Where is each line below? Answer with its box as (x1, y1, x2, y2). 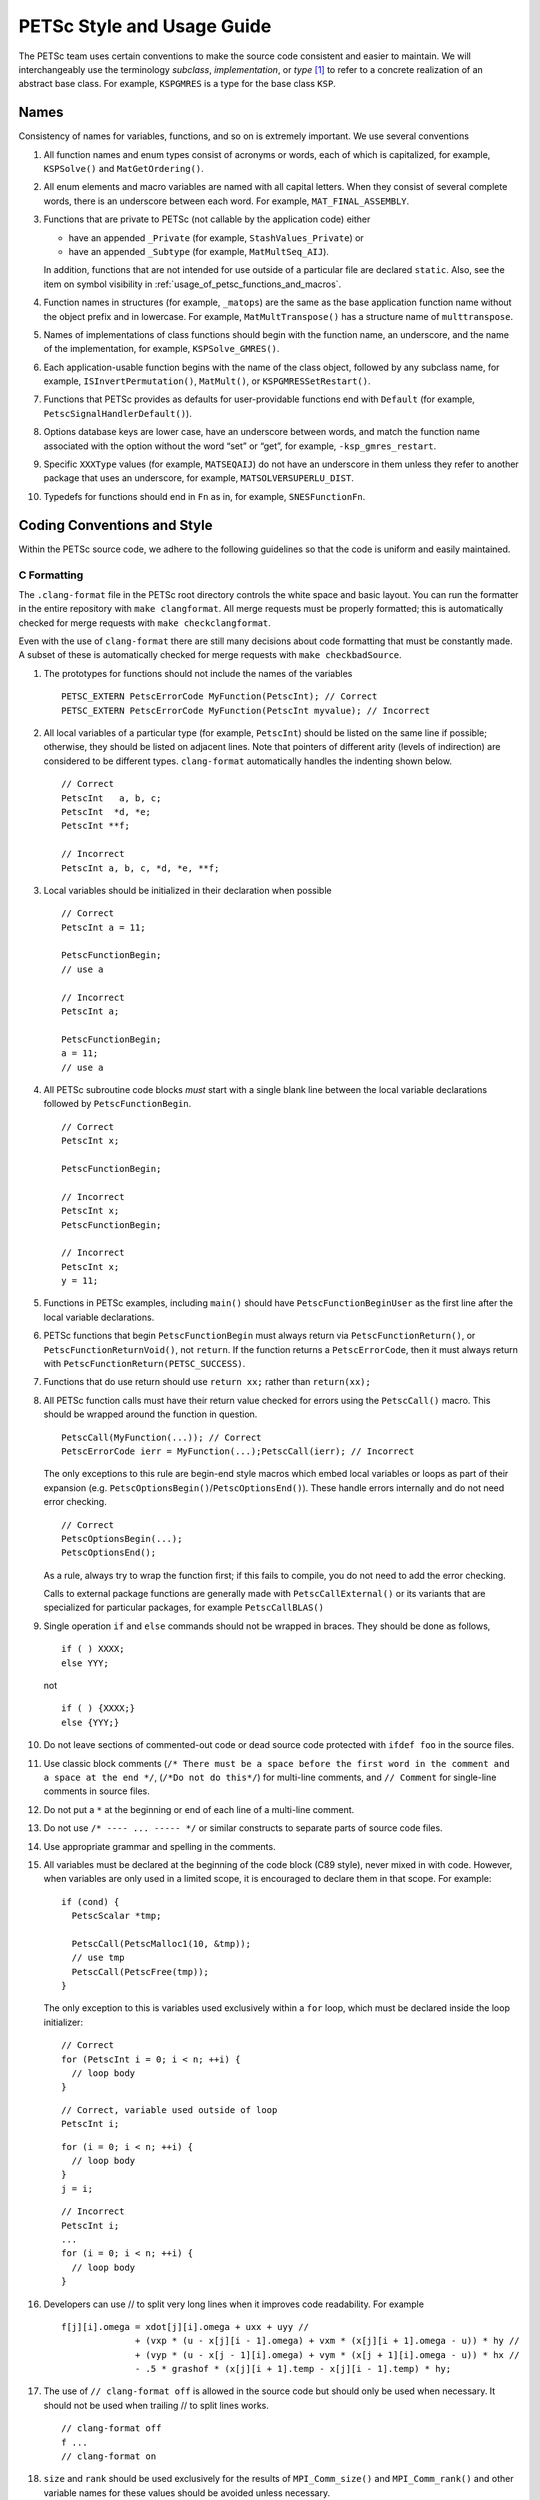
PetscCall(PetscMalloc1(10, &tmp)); (71, 1938, 252, 1949)
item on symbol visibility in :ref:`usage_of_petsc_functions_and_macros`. (43, 278, 342, 290)
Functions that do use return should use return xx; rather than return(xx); (43, 1376, 372, 1388)
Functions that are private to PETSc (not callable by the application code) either (43, 213, 371, 225)
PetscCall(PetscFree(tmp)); (71, 1966, 210, 1977)
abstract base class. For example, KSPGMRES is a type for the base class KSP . (18, 78, 337, 90)
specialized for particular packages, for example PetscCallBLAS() (43, 1601, 325, 1614)
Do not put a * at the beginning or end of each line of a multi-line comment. (43, 1803, 355, 1815)
